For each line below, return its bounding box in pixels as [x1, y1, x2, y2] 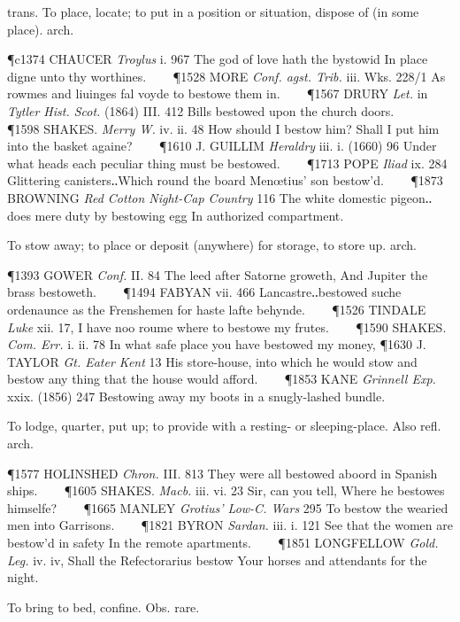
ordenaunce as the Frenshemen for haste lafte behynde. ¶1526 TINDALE [7, 299, 426, 318]
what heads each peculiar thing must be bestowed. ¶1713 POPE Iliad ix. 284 [7, 153, 448, 172]
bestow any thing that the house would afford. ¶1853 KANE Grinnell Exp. [7, 369, 436, 388]
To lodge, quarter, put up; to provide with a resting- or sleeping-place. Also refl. [7, 416, 441, 435]
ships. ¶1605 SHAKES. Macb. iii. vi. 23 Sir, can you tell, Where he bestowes [7, 481, 445, 500]
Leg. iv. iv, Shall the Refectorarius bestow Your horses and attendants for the [7, 550, 427, 569]
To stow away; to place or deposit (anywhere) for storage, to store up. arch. [7, 236, 417, 254]
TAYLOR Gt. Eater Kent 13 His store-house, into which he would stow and [7, 352, 418, 370]
